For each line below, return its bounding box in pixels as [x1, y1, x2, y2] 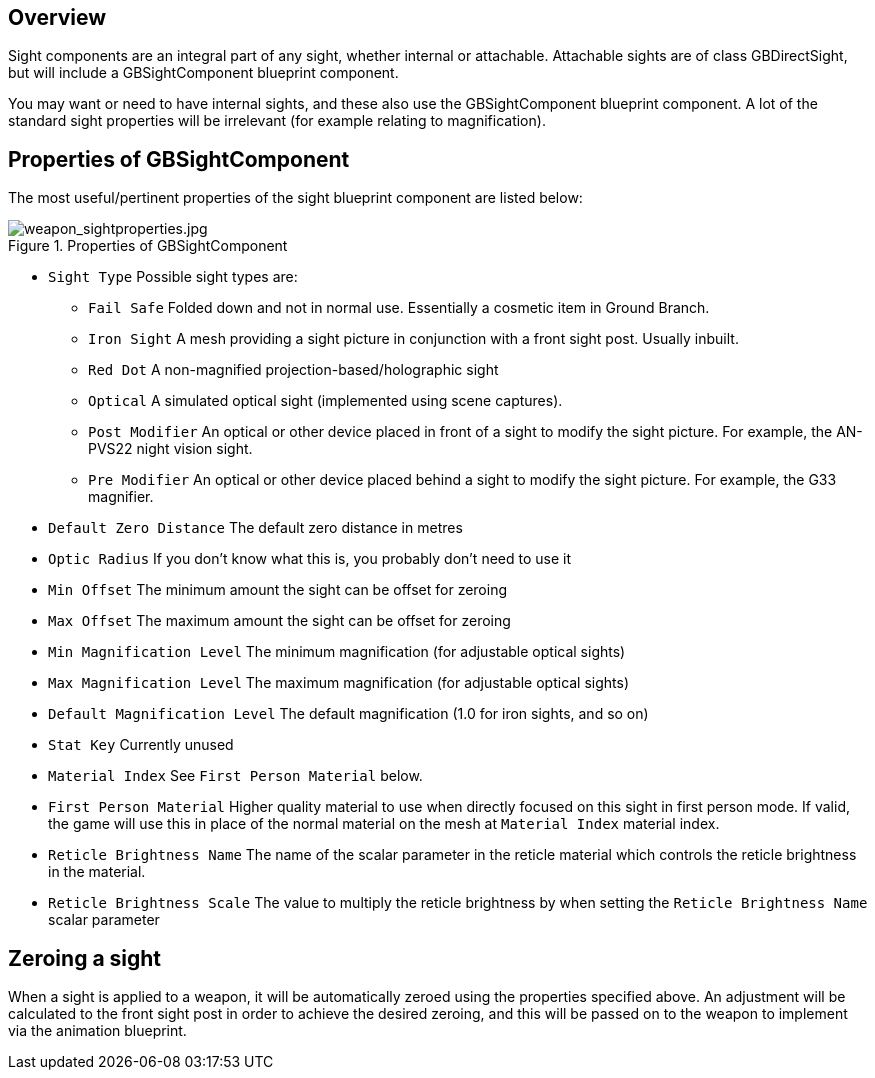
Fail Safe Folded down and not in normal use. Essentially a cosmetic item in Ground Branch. [88, 299, 710, 317]
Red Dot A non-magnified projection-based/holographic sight [88, 361, 499, 379]
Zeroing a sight [8, 945, 162, 971]
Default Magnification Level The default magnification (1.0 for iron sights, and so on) [48, 705, 649, 723]
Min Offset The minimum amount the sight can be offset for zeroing [48, 581, 508, 599]
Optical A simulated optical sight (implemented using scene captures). [88, 392, 563, 410]
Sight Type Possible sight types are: [48, 268, 298, 286]
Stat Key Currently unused [48, 736, 234, 754]
